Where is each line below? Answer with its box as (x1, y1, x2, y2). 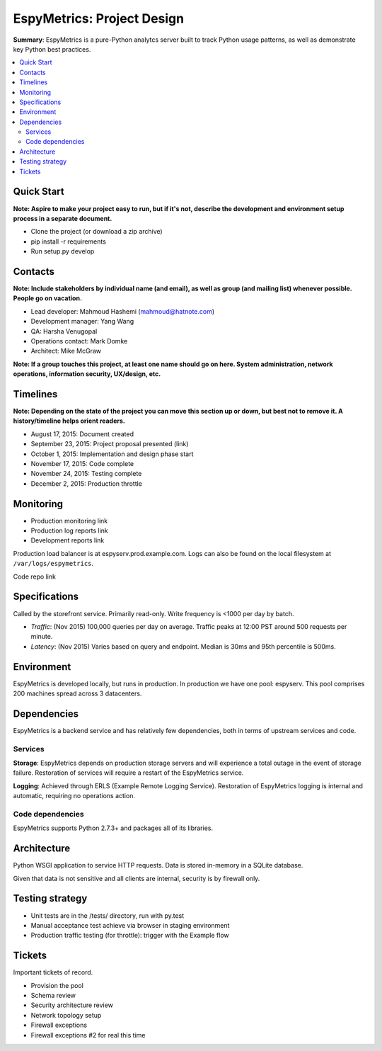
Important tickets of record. (13, 968, 93, 977)
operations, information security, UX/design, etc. (13, 370, 161, 378)
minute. (30, 632, 53, 641)
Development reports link (30, 536, 105, 545)
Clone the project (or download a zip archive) (30, 227, 163, 236)
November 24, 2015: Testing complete (30, 470, 142, 478)
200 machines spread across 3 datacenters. (13, 689, 142, 698)
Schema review (30, 992, 76, 1000)
